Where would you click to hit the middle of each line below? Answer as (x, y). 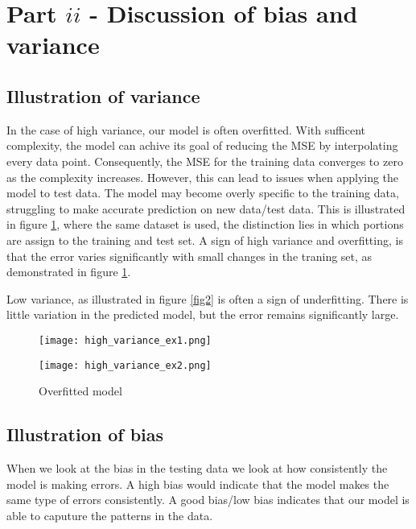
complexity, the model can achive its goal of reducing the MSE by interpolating (202, 145)
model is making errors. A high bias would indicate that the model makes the (198, 484)
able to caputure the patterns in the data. (110, 515)
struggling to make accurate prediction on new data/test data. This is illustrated (206, 208)
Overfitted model (80, 391)
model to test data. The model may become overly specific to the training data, (203, 193)
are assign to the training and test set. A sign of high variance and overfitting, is (205, 240)
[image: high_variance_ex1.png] (125, 340)
